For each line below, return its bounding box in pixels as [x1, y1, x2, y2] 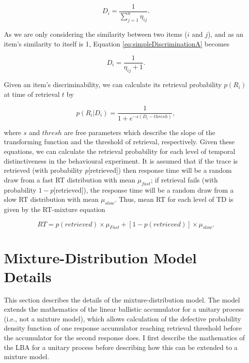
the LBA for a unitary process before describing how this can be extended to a [4, 342, 238, 352]
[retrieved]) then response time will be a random [88, 165, 232, 175]
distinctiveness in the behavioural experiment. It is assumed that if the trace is [4, 155, 238, 166]
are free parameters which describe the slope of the [64, 127, 216, 137]
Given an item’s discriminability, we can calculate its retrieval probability [4, 79, 222, 90]
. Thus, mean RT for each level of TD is [114, 194, 233, 204]
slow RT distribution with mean [4, 194, 99, 204]
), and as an [207, 29, 244, 39]
